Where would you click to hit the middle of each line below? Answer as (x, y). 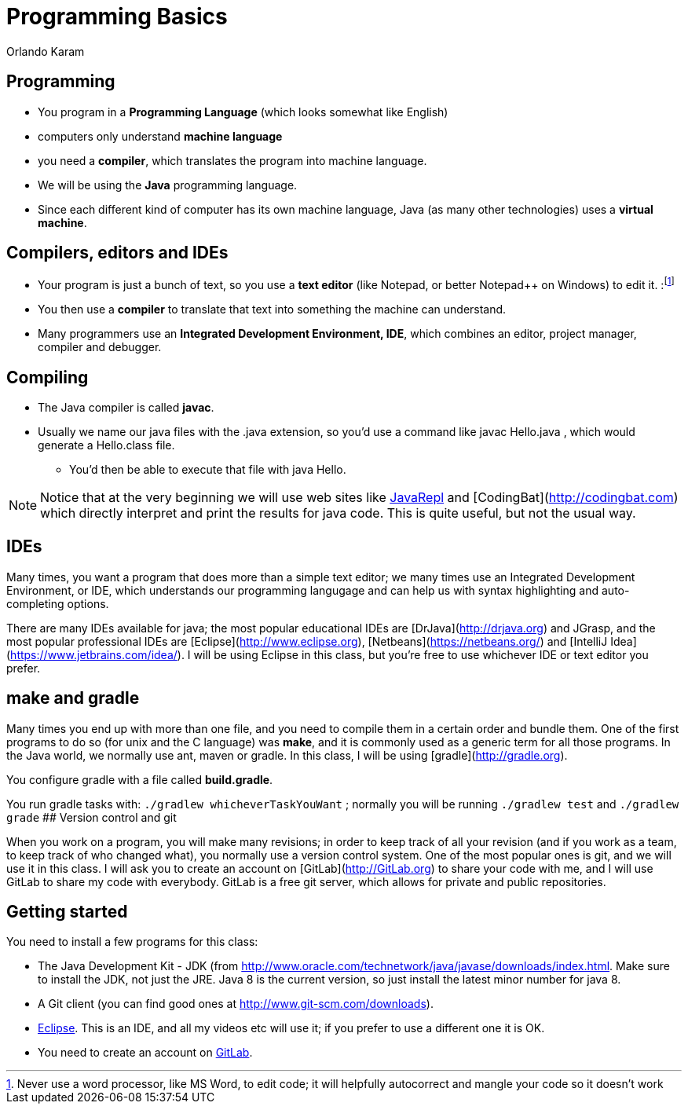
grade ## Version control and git (91, 817)
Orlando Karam (46, 51)
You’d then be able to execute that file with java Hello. (208, 469)
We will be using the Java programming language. (168, 185)
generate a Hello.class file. (106, 445)
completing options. (58, 603)
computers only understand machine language (160, 136)
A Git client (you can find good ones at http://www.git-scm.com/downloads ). (236, 1004)
